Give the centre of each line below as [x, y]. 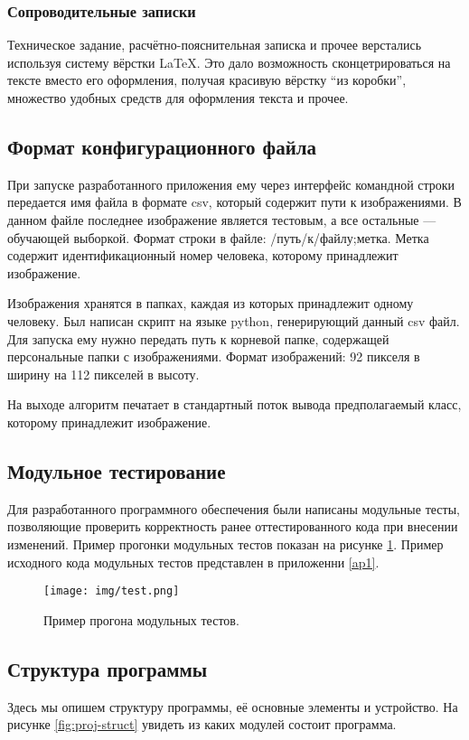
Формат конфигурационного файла [162, 146]
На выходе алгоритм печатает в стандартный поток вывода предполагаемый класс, [234, 404]
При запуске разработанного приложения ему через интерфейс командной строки [231, 184]
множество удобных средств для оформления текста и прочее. [178, 98]
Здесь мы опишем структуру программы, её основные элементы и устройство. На [233, 706]
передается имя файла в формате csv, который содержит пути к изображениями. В [234, 202]
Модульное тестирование [117, 470]
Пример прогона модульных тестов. [141, 619]
